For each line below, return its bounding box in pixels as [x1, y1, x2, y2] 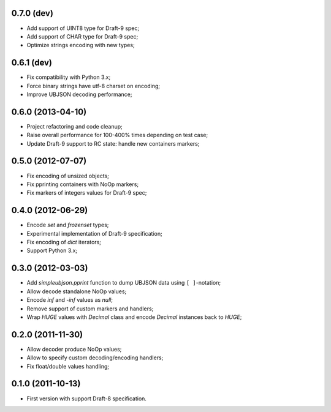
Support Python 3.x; [26, 247, 78, 254]
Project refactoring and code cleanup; [26, 122, 123, 130]
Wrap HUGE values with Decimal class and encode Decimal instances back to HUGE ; [26, 313, 242, 321]
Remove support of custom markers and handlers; [26, 305, 154, 312]
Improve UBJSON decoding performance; [26, 91, 132, 98]
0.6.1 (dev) [11, 58, 52, 68]
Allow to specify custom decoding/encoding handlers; [26, 354, 164, 361]
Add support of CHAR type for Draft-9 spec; [26, 32, 139, 40]
